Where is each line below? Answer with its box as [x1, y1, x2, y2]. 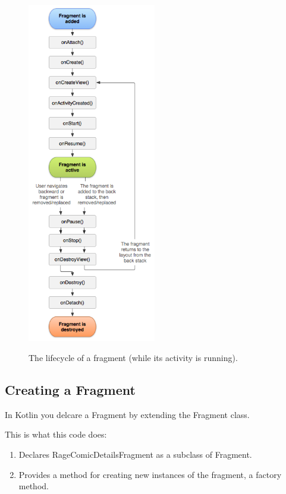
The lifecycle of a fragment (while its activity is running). [29, 351, 238, 364]
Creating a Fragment [5, 381, 136, 399]
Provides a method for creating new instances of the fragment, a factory [18, 468, 282, 480]
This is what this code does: [5, 428, 107, 441]
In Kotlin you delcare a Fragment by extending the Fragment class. [5, 408, 250, 420]
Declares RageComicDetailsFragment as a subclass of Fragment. [18, 448, 252, 461]
